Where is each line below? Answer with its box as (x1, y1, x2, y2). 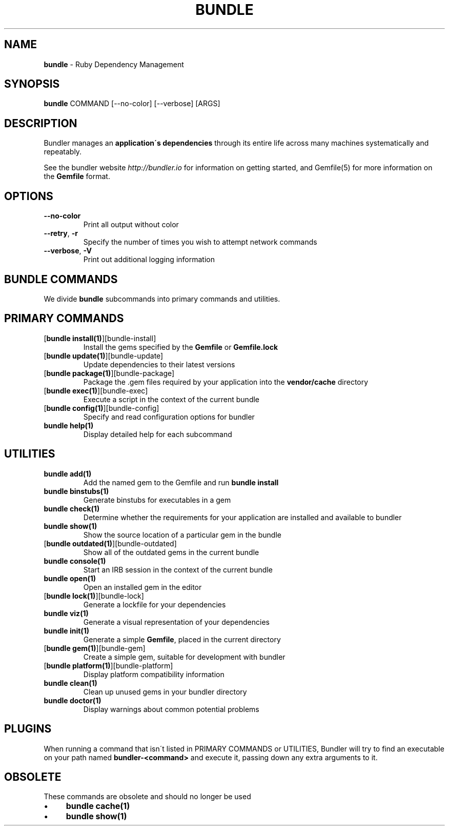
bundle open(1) (44, 574, 96, 583)
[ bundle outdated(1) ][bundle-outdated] (44, 539, 177, 548)
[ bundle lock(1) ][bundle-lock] (44, 591, 144, 600)
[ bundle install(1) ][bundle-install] (44, 333, 156, 343)
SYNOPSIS (4, 77, 60, 91)
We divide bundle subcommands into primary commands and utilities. (44, 294, 280, 303)
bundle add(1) (44, 469, 92, 478)
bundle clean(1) (44, 678, 97, 687)
